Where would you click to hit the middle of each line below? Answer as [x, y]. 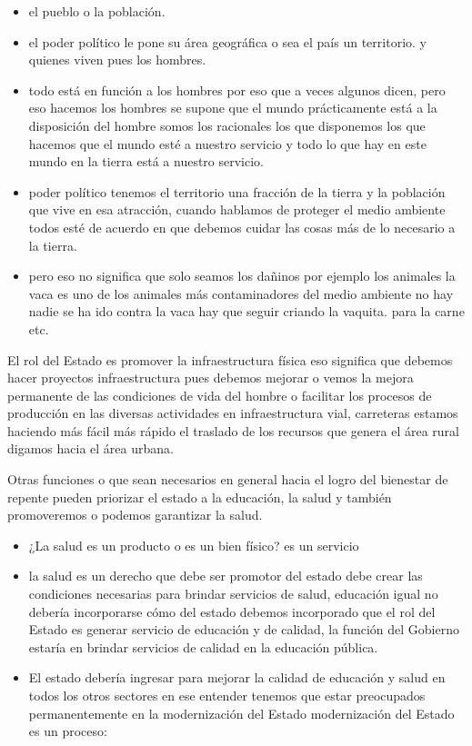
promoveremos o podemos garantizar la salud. [135, 515]
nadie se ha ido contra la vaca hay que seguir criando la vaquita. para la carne [246, 311]
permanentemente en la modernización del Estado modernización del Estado [241, 713]
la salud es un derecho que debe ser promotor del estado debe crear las [226, 576]
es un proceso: [68, 731]
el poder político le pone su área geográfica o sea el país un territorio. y [227, 41]
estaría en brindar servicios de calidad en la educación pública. [203, 647]
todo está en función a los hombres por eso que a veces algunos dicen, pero [237, 90]
